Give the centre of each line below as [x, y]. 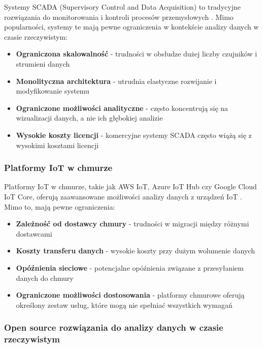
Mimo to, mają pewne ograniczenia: [60, 206]
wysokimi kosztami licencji [57, 145]
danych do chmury [45, 278]
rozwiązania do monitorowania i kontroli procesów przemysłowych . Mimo [119, 17]
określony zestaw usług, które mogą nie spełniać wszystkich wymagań [124, 304]
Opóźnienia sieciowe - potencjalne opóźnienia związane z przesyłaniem [130, 267]
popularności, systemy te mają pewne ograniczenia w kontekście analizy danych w [131, 27]
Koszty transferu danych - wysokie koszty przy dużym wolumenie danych [135, 251]
